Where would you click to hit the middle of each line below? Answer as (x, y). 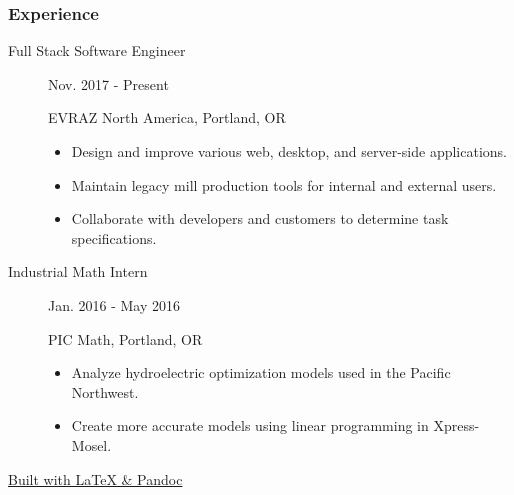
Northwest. (105, 391)
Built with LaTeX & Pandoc (95, 478)
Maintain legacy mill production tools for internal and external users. (284, 184)
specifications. (114, 237)
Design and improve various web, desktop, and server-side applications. (289, 151)
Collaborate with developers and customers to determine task (260, 218)
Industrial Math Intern (78, 271)
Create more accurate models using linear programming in (250, 425)
